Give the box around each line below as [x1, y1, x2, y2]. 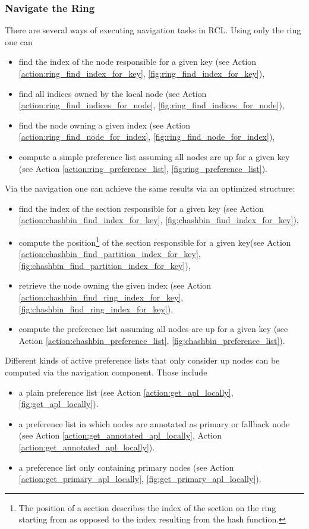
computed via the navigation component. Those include [5, 365, 207, 378]
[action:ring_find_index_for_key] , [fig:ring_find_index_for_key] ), [18, 67, 265, 79]
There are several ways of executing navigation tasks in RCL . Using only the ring [5, 24, 301, 36]
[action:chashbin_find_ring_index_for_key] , [18, 290, 184, 303]
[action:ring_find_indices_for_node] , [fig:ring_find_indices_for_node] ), [18, 99, 285, 111]
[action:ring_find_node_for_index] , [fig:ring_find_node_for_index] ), [18, 130, 275, 143]
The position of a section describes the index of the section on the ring [18, 501, 276, 514]
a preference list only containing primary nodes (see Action [18, 461, 234, 473]
